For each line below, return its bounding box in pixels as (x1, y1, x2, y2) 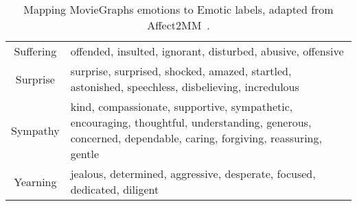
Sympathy (11, 122, 60, 138)
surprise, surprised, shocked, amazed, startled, (70, 63, 292, 79)
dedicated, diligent (70, 181, 159, 197)
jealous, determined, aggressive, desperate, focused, (70, 166, 316, 181)
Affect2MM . (147, 17, 210, 33)
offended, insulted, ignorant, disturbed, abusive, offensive (70, 43, 344, 59)
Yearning (14, 173, 57, 190)
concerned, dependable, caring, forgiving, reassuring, (70, 130, 322, 146)
